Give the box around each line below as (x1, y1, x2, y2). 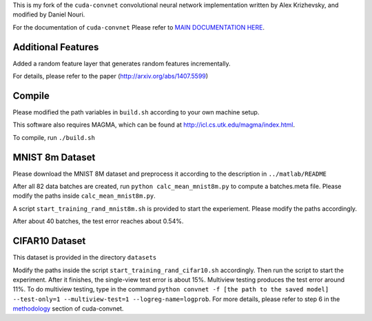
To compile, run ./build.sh (12, 133, 96, 141)
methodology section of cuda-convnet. (12, 304, 124, 313)
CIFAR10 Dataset (12, 235, 86, 247)
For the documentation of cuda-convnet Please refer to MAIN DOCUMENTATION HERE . (12, 23, 265, 31)
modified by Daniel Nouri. (12, 10, 85, 19)
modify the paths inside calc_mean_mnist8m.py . (12, 191, 156, 200)
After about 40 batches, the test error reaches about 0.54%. (12, 217, 184, 225)
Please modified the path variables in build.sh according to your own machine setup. (12, 107, 260, 116)
